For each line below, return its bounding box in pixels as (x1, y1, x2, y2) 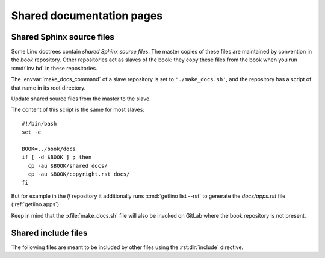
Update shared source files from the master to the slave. (11, 95, 151, 102)
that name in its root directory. (11, 84, 86, 91)
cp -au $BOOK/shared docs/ (28, 162, 108, 169)
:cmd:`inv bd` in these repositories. (11, 64, 97, 72)
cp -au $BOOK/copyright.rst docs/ (28, 171, 130, 177)
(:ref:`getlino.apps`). (11, 201, 61, 208)
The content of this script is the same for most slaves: (11, 106, 144, 114)
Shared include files (11, 227, 88, 238)
